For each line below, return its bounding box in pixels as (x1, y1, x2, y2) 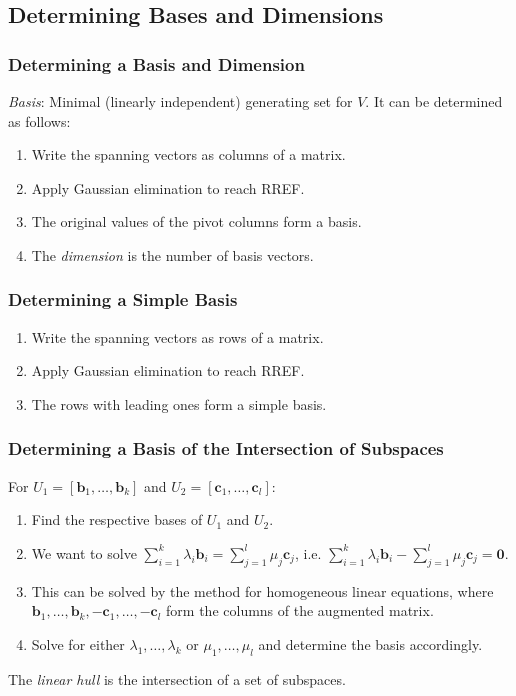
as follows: (8, 110, 71, 131)
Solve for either (31, 633, 125, 654)
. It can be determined (365, 91, 503, 111)
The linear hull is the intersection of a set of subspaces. (8, 668, 346, 689)
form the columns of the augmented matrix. (166, 600, 434, 621)
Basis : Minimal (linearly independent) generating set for (8, 91, 353, 111)
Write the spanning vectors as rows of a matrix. (31, 326, 324, 347)
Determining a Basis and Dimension (8, 51, 305, 76)
